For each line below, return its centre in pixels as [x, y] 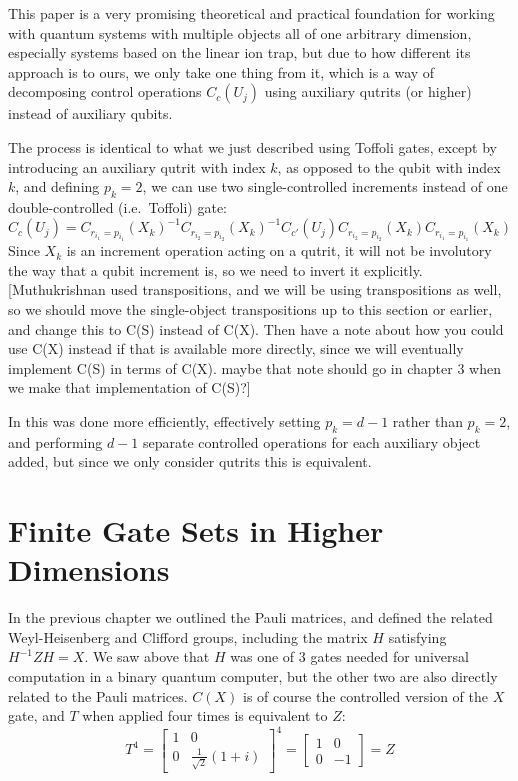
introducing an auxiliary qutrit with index [137, 166]
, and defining [57, 186]
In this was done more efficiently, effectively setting [164, 420]
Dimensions [89, 569]
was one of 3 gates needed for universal [349, 656]
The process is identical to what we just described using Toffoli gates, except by [253, 146]
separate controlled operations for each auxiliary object [311, 441]
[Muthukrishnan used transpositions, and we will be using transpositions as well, [255, 289]
